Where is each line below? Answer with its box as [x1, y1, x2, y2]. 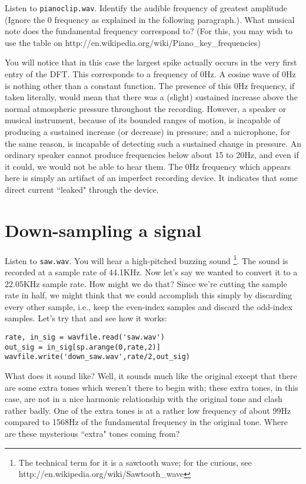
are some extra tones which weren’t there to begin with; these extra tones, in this [5, 381, 298, 393]
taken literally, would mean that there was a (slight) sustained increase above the [5, 91, 298, 103]
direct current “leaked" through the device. [5, 183, 159, 195]
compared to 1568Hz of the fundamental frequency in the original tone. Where [5, 416, 288, 428]
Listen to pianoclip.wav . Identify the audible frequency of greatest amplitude [5, 2, 288, 14]
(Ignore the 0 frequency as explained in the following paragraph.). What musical [5, 13, 295, 25]
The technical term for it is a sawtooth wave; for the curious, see [18, 456, 252, 468]
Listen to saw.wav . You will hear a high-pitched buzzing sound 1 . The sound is [5, 252, 288, 266]
